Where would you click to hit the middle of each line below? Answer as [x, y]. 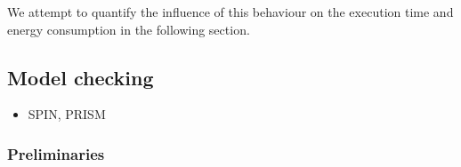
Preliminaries [56, 153]
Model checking [81, 77]
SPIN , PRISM [67, 114]
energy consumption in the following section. [129, 29]
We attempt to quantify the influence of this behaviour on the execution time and [230, 12]
